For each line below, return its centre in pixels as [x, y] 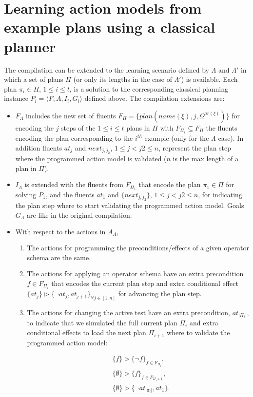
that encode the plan [170, 184]
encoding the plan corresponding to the [74, 138]
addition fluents [39, 147]
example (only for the [177, 138]
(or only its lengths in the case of [123, 79]
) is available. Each [209, 79]
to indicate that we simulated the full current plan [102, 323]
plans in [138, 127]
